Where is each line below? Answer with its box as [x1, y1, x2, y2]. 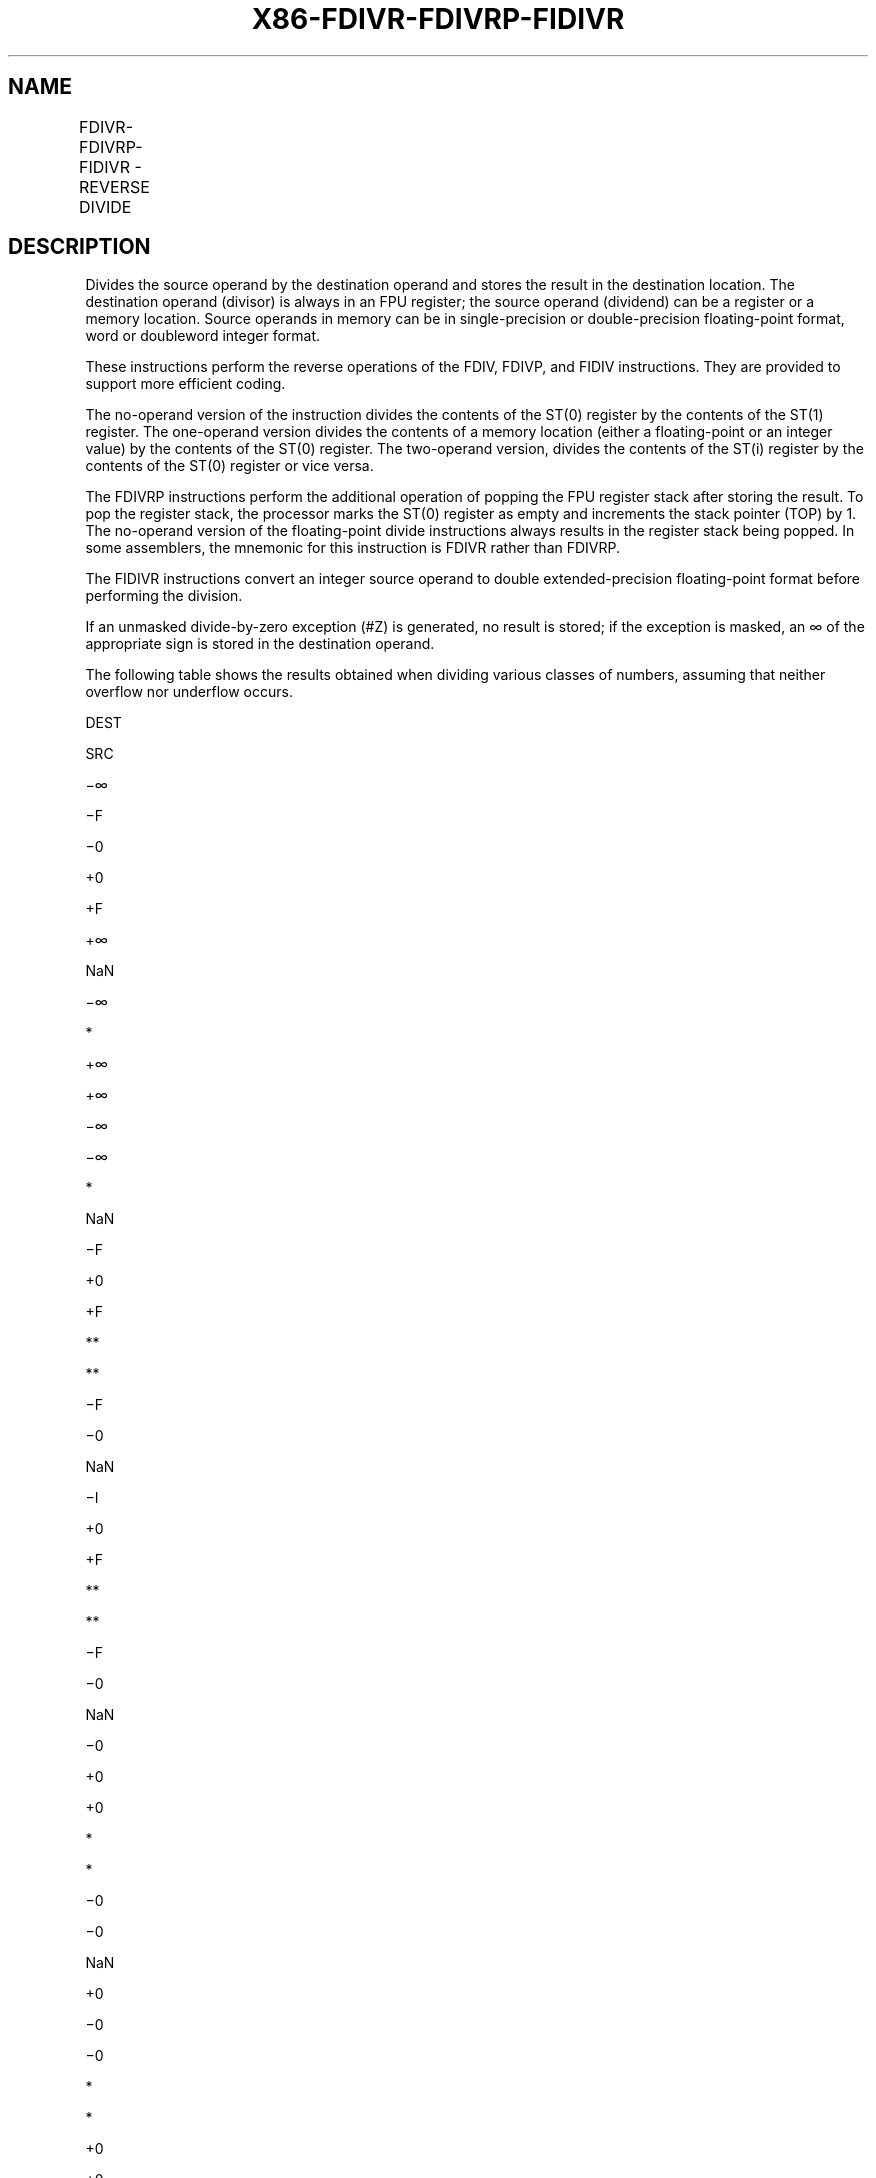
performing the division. [85, 587, 243, 605]
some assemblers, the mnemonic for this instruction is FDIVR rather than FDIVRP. [85, 539, 621, 557]
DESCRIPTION [8, 234, 151, 260]
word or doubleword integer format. [85, 327, 321, 345]
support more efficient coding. [85, 375, 286, 393]
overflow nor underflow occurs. [85, 683, 293, 701]
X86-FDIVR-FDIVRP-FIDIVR [251, 2, 625, 36]
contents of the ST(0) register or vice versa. [85, 457, 374, 475]
